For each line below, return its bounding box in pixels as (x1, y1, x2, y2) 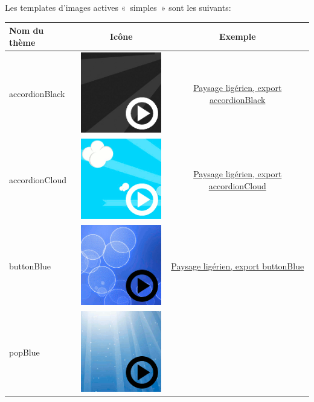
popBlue (9, 346, 40, 359)
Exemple (219, 30, 256, 42)
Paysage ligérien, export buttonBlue (171, 260, 304, 272)
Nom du (9, 24, 44, 37)
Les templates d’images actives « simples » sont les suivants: (5, 1, 231, 13)
